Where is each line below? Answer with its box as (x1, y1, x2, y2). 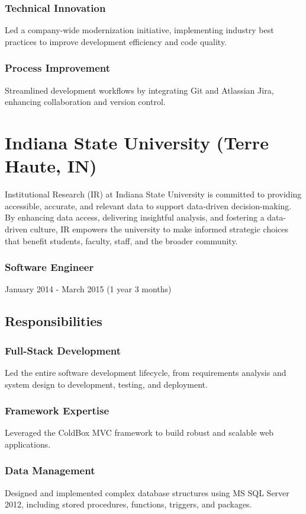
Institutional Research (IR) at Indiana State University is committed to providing (5, 188, 302, 200)
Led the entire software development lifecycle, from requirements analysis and (5, 366, 286, 378)
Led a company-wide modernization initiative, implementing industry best (5, 24, 274, 36)
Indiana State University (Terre (5, 130, 269, 154)
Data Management (5, 463, 95, 478)
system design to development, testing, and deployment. (5, 378, 208, 390)
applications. (5, 438, 51, 450)
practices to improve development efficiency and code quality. (5, 35, 227, 47)
